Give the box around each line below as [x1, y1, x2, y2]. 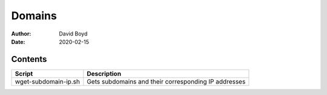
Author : [11, 30, 31, 37]
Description [87, 69, 121, 78]
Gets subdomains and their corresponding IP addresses [87, 77, 246, 85]
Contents [11, 54, 47, 64]
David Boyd [59, 30, 88, 37]
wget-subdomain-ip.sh [15, 77, 80, 85]
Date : [11, 38, 25, 45]
